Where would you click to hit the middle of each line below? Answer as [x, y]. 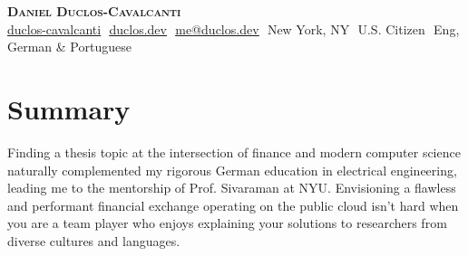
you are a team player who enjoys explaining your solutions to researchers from [227, 223]
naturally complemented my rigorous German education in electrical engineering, [232, 170]
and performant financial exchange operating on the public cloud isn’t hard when [233, 205]
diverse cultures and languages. [94, 240]
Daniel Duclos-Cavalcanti [94, 11]
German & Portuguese [69, 47]
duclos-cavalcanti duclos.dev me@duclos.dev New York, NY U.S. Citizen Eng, [234, 28]
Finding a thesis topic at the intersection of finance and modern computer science [234, 152]
